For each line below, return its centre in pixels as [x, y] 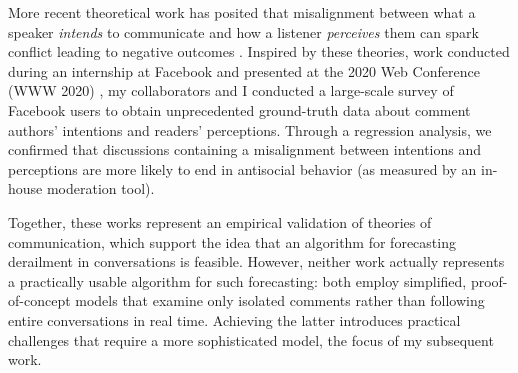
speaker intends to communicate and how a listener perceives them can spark [243, 31]
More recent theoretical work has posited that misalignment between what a [242, 12]
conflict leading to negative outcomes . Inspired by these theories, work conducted [259, 51]
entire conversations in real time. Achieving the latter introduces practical [234, 319]
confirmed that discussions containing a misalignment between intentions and [245, 149]
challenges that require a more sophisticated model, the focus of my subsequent [251, 339]
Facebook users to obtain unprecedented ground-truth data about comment [239, 109]
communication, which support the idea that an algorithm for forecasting [232, 241]
